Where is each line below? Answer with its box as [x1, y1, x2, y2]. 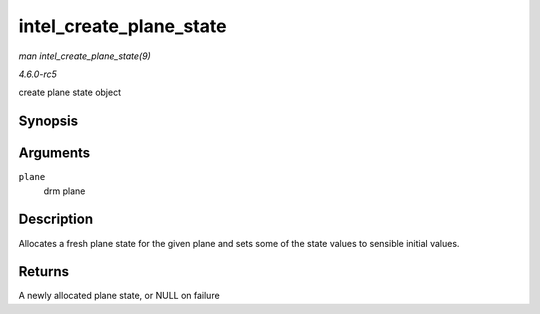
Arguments [18, 145, 91, 162]
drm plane [43, 185, 86, 197]
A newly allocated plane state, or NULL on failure [18, 290, 220, 302]
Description [18, 211, 94, 228]
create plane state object [18, 86, 122, 99]
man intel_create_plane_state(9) [18, 50, 152, 62]
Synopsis [18, 113, 79, 130]
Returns [18, 263, 70, 280]
